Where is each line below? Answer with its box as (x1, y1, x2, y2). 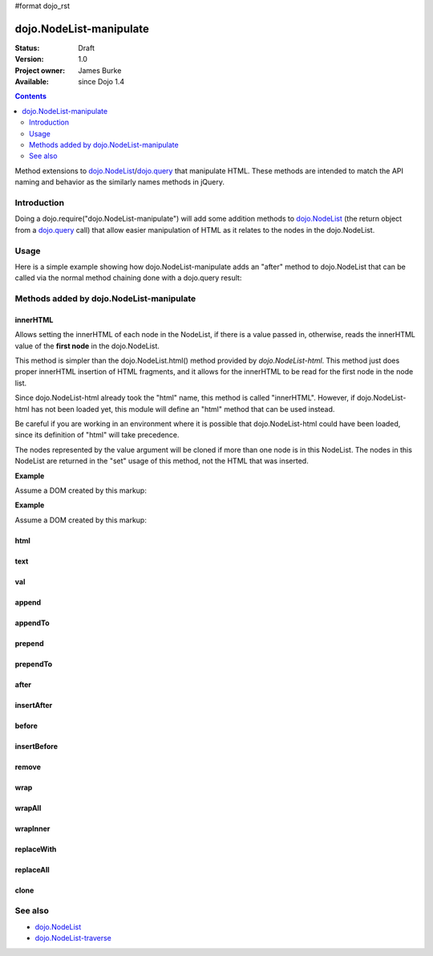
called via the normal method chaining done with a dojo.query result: (14, 273, 242, 283)
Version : (14, 55, 44, 64)
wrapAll (14, 803, 42, 812)
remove (14, 762, 42, 771)
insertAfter (14, 700, 53, 710)
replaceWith (14, 844, 57, 854)
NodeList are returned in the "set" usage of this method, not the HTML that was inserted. (14, 456, 309, 466)
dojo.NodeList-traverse (34, 934, 111, 943)
